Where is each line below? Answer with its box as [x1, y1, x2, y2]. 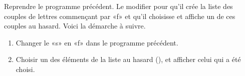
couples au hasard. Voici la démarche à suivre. [4, 20, 146, 31]
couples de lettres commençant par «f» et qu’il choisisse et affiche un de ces [4, 10, 235, 21]
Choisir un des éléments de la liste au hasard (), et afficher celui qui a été [16, 54, 241, 64]
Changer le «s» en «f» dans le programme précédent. [16, 37, 178, 47]
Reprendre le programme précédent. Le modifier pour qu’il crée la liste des [4, 1, 233, 11]
